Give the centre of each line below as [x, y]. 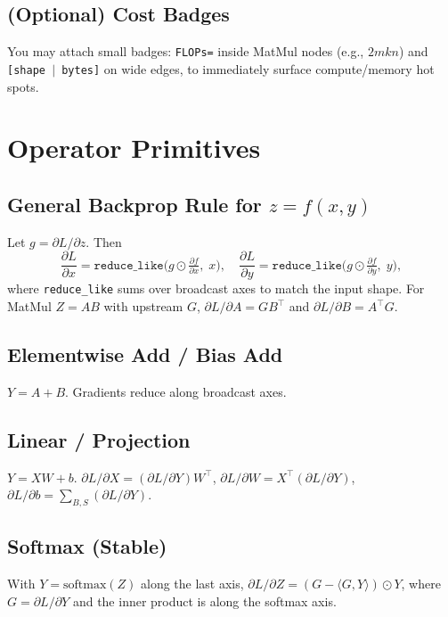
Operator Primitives [134, 148]
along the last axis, [192, 584]
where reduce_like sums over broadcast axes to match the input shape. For [216, 288]
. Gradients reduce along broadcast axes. [176, 391]
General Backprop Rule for [134, 204]
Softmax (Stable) [87, 546]
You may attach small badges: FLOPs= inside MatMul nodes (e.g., [186, 51]
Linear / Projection [99, 439]
